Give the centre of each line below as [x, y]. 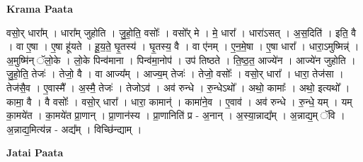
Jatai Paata [35, 152]
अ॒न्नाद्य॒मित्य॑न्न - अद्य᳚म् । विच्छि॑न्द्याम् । [74, 129]
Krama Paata [40, 8]
